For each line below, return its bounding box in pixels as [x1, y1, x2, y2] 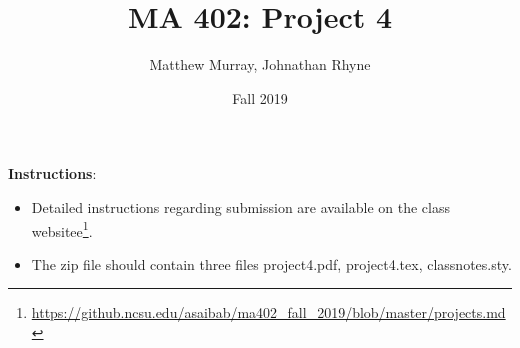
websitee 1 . [31, 217, 93, 241]
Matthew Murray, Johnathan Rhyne [149, 54, 371, 75]
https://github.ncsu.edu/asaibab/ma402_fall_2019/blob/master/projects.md [31, 302, 506, 323]
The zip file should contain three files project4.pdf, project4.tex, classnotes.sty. [31, 253, 512, 274]
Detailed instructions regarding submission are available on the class [31, 196, 450, 217]
